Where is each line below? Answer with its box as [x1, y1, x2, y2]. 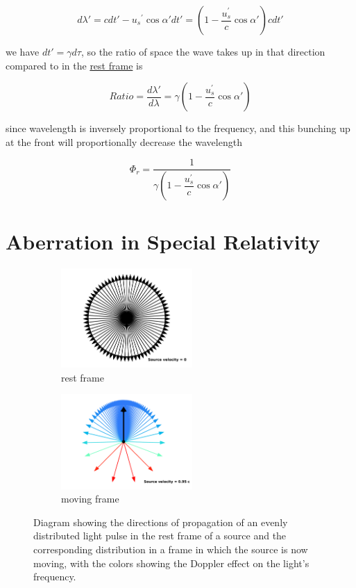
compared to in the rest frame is [6, 58, 143, 72]
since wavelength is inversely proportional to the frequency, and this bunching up [6, 121, 350, 136]
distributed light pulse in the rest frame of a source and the [33, 528, 287, 543]
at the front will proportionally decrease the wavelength [6, 134, 242, 149]
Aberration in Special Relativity [6, 227, 321, 256]
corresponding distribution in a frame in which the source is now [33, 541, 308, 556]
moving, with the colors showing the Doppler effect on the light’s [33, 555, 310, 570]
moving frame [61, 491, 119, 506]
